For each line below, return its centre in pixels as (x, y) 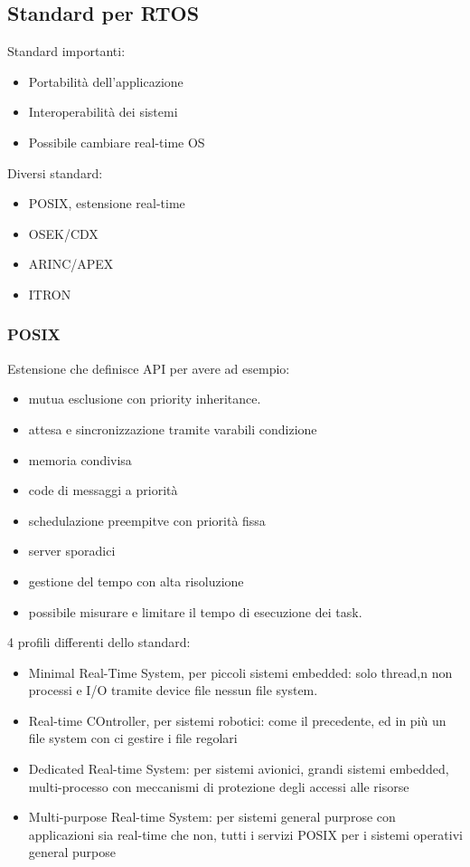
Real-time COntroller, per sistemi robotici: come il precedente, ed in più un (237, 720)
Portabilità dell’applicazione (106, 81)
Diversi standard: (55, 172)
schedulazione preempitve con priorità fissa (147, 520)
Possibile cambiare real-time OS (117, 142)
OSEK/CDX (63, 233)
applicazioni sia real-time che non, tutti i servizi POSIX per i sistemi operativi (245, 834)
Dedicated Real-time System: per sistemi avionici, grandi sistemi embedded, (239, 769)
